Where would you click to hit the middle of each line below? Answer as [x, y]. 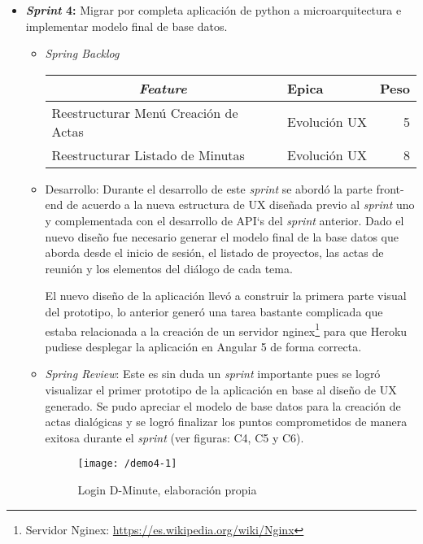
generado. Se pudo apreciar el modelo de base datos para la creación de [223, 405]
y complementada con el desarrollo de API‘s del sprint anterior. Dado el [225, 220]
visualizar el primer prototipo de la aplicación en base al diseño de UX [221, 389]
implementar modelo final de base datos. [126, 26]
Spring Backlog [82, 53]
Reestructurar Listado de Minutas [148, 154]
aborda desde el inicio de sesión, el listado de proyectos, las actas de [214, 252]
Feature [163, 88]
